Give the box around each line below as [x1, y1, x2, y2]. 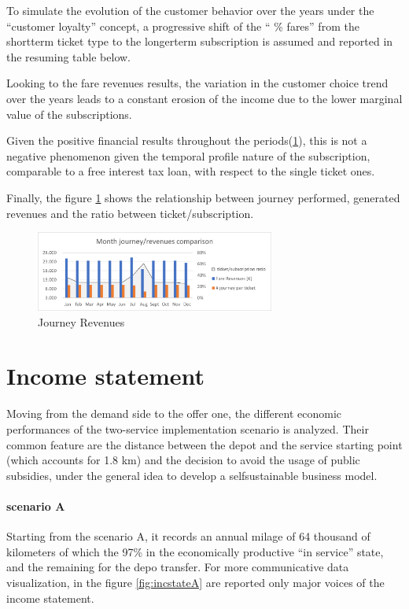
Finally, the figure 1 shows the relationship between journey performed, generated [6, 189, 400, 205]
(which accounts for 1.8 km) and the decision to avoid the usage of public [6, 452, 360, 468]
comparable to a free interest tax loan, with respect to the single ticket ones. [6, 163, 375, 179]
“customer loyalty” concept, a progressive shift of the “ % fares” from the [6, 17, 359, 34]
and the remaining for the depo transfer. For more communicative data [6, 559, 349, 575]
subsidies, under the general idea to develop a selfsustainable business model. [6, 467, 378, 483]
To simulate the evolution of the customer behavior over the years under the [6, 2, 374, 18]
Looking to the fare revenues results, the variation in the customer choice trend [6, 75, 389, 91]
